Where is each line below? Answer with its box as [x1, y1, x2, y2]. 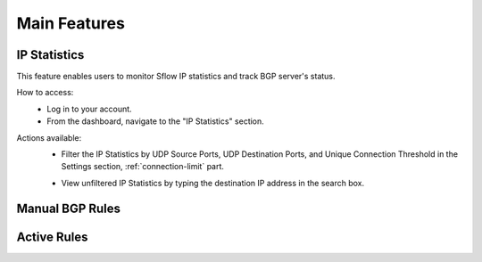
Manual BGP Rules [16, 201, 120, 216]
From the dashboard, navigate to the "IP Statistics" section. [46, 116, 265, 127]
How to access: [16, 87, 74, 98]
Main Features [16, 13, 125, 33]
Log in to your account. [46, 103, 133, 114]
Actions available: [16, 132, 82, 143]
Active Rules [16, 229, 88, 244]
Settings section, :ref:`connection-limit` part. [61, 161, 225, 172]
